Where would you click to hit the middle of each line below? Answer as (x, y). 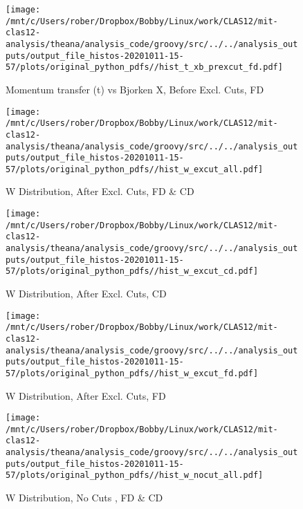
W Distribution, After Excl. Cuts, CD (86, 293)
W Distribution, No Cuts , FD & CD (84, 498)
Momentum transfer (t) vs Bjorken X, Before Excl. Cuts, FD (135, 89)
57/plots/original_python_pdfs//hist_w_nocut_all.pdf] (135, 475)
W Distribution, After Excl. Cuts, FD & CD (100, 191)
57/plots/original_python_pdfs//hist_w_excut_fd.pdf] (132, 373)
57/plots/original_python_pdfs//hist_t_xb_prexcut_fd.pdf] (144, 67)
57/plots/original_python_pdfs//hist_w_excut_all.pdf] (135, 169)
